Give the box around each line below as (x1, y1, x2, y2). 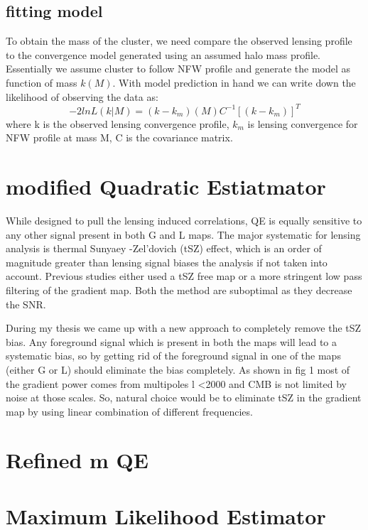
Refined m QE (6, 445, 148, 475)
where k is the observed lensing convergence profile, (6, 116, 229, 131)
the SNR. (6, 296, 46, 311)
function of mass (6, 75, 77, 90)
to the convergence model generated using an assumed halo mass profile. (6, 47, 321, 62)
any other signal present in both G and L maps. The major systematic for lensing (6, 227, 361, 242)
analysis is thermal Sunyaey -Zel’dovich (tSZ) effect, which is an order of (6, 241, 322, 256)
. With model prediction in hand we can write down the (112, 75, 356, 90)
